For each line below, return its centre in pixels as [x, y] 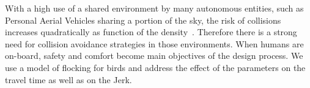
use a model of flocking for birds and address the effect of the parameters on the [155, 67]
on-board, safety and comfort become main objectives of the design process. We [154, 56]
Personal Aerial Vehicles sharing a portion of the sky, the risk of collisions [143, 20]
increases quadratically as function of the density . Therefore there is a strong [151, 32]
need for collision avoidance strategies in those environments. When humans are [154, 43]
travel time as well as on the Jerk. [68, 79]
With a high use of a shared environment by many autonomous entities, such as [154, 8]
